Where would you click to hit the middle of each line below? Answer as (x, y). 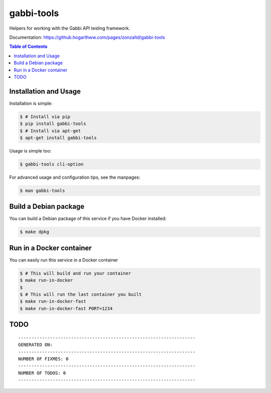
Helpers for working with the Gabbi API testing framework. (70, 28)
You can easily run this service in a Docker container (64, 260)
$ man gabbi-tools (42, 190)
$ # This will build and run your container (76, 273)
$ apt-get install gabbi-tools (58, 138)
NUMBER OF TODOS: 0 (42, 373)
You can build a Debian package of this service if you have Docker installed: (88, 218)
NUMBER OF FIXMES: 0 (43, 359)
